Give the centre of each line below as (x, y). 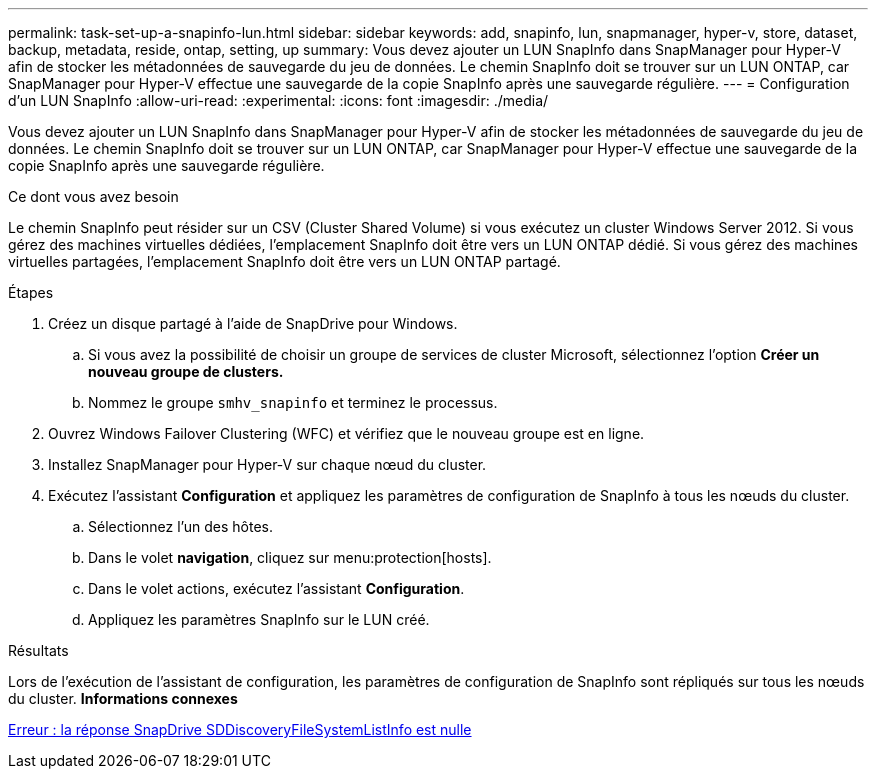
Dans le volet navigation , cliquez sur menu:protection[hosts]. (290, 557)
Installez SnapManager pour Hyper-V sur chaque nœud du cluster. (267, 464)
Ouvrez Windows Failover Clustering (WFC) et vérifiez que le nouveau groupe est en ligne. (346, 433)
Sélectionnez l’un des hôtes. (180, 526)
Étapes (31, 292)
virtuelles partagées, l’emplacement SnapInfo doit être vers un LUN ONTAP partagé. (284, 261)
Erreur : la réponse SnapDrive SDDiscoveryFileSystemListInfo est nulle (240, 729)
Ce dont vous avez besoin (93, 196)
